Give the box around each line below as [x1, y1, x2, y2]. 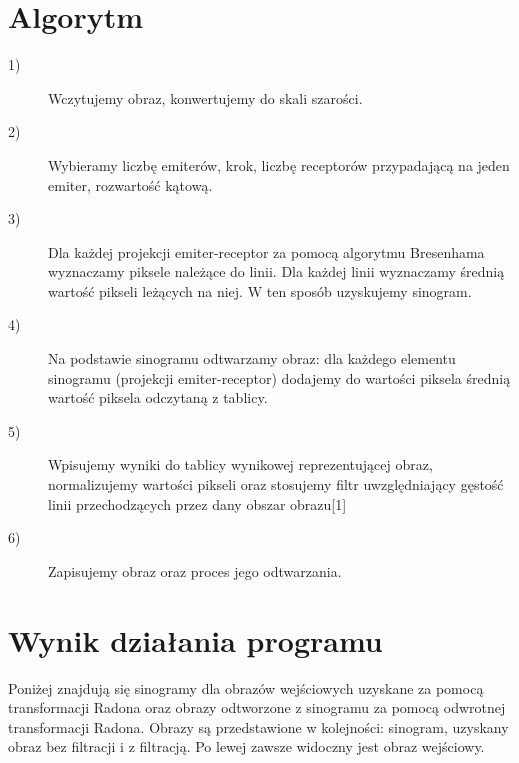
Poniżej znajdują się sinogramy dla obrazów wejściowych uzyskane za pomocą [8, 677, 484, 698]
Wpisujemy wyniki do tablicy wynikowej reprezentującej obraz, [48, 454, 433, 475]
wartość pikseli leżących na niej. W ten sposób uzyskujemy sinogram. [48, 280, 472, 301]
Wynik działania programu [8, 619, 383, 660]
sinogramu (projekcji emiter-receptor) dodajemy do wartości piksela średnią [48, 367, 511, 388]
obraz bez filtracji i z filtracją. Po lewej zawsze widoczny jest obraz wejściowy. [8, 736, 485, 757]
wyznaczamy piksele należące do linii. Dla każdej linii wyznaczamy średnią [48, 261, 505, 282]
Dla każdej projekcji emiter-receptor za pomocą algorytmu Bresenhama [48, 241, 485, 262]
